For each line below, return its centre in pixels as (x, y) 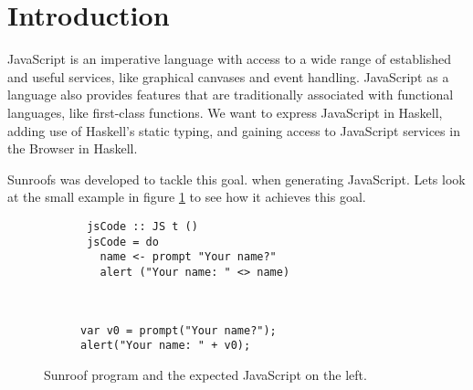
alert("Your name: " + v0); (166, 346)
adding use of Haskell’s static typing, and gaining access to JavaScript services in (234, 130)
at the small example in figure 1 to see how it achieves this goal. (187, 197)
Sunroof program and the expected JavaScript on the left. (205, 375)
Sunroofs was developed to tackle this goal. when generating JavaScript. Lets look (236, 179)
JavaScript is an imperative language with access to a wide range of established (229, 59)
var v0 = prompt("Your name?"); (179, 330)
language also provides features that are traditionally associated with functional (231, 95)
